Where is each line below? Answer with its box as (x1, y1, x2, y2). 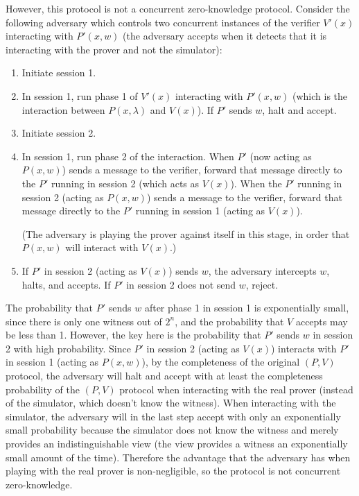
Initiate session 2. (21, 126, 96, 140)
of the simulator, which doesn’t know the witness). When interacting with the (6, 395, 336, 410)
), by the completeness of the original (141, 354, 300, 369)
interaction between (21, 102, 105, 117)
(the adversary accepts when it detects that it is (123, 28, 327, 43)
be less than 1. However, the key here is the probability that (6, 327, 261, 342)
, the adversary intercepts (208, 263, 317, 277)
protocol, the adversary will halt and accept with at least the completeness (6, 368, 323, 383)
